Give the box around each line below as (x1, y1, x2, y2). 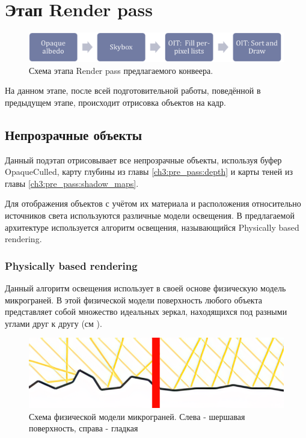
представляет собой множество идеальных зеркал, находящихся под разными (5, 305, 287, 318)
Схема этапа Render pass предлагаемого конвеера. (29, 64, 213, 76)
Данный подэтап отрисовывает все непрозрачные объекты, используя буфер (5, 153, 282, 166)
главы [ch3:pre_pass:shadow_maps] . (5, 177, 139, 189)
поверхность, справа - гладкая (29, 422, 138, 434)
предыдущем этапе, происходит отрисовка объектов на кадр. (5, 96, 226, 108)
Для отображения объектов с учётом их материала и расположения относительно (5, 197, 301, 210)
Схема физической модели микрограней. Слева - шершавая (29, 410, 245, 422)
